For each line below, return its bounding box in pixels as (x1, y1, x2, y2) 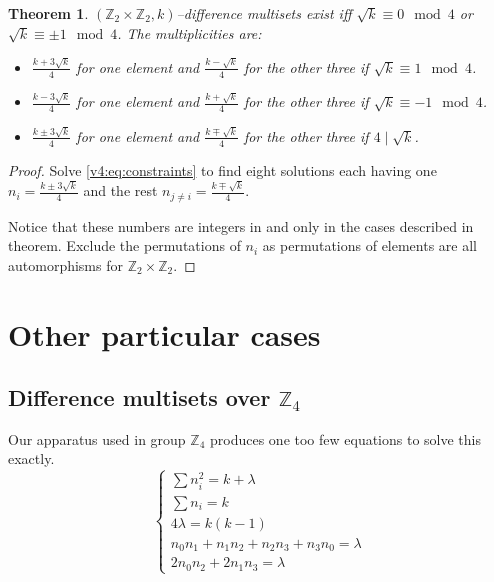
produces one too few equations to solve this (210, 428, 482, 449)
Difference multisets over (8, 382, 271, 413)
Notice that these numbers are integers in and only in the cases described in (8, 215, 474, 236)
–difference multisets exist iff (176, 3, 352, 23)
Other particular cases (8, 313, 321, 354)
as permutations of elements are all (262, 235, 478, 256)
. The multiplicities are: (117, 22, 262, 43)
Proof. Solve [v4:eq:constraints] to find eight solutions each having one (8, 159, 437, 180)
